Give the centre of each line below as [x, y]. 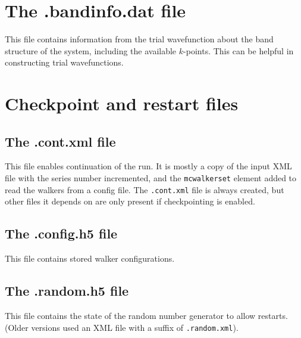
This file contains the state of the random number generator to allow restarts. [146, 315]
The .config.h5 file [61, 233]
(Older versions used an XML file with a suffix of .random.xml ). [122, 327]
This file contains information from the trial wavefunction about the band [139, 39]
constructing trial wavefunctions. [64, 62]
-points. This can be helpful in [239, 50]
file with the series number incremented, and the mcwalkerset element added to [151, 178]
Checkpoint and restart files [122, 103]
